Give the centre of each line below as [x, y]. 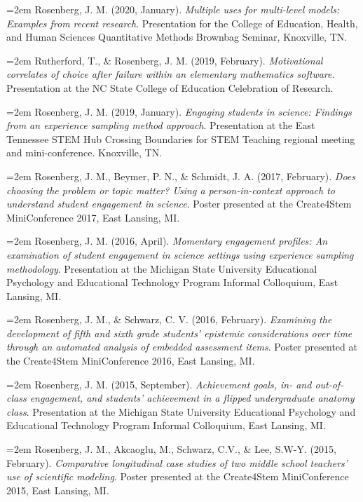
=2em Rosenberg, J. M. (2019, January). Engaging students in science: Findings [179, 111]
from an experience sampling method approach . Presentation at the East [161, 125]
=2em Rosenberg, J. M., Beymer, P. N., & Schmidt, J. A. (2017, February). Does [181, 176]
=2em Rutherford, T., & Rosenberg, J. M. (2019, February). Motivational [165, 60]
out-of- [329, 384]
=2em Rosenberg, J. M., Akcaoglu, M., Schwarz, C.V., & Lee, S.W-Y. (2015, [171, 449]
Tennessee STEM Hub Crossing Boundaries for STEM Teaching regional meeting [181, 138]
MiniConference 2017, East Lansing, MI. [93, 217]
